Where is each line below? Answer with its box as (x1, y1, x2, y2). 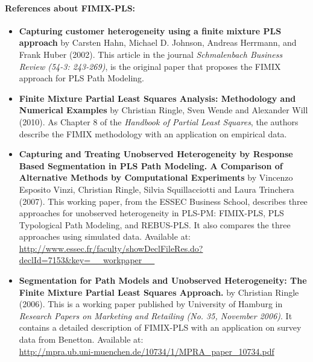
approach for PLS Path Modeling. (19, 72, 145, 84)
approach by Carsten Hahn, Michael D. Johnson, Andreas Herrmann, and (19, 36, 297, 49)
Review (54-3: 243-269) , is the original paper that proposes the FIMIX (19, 60, 281, 72)
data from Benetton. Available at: (19, 333, 144, 346)
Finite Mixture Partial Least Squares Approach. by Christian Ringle (19, 286, 299, 298)
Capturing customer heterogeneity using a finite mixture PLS (19, 24, 282, 37)
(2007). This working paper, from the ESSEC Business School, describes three (19, 195, 308, 207)
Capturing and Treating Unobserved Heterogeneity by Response (19, 148, 293, 160)
